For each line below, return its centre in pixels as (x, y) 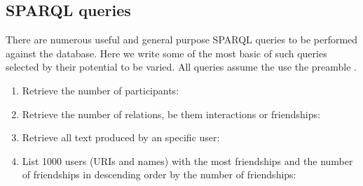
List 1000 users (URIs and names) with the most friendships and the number (187, 160)
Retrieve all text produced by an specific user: (121, 137)
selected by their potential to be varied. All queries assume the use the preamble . (181, 67)
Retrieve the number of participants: (101, 90)
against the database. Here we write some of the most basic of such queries (166, 53)
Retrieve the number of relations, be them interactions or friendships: (171, 114)
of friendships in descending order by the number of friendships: (159, 174)
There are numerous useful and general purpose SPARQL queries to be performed (182, 40)
